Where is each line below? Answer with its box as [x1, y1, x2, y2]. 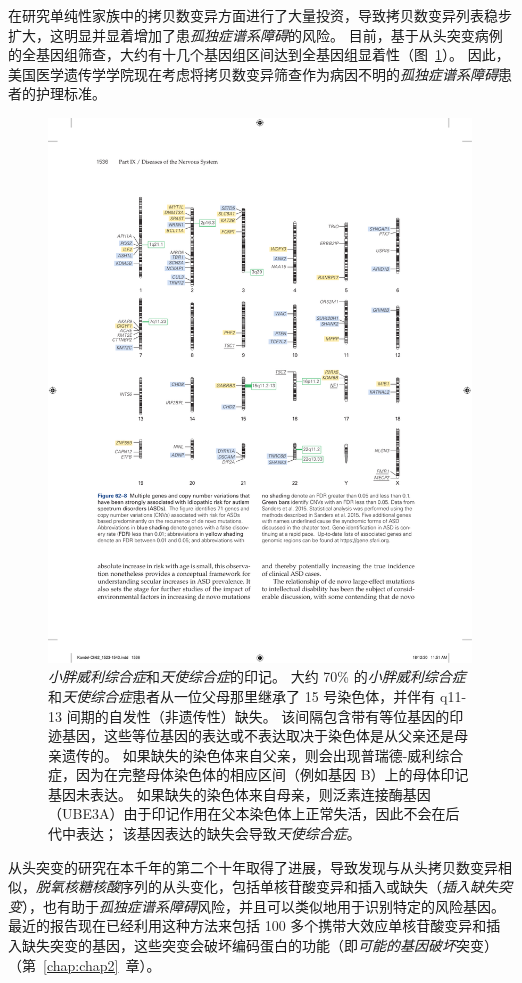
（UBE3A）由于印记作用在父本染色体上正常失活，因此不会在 [48, 803, 446, 824]
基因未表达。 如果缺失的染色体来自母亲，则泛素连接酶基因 [48, 783, 431, 804]
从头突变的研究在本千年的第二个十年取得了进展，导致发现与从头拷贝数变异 [8, 856, 498, 877]
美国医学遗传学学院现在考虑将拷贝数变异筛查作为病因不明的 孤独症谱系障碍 [8, 63, 498, 84]
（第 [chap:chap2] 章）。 [8, 954, 161, 975]
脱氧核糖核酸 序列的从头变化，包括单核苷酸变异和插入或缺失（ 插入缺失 [36, 876, 498, 897]
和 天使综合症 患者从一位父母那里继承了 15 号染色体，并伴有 [48, 685, 436, 706]
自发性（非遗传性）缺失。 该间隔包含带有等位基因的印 [108, 705, 464, 726]
